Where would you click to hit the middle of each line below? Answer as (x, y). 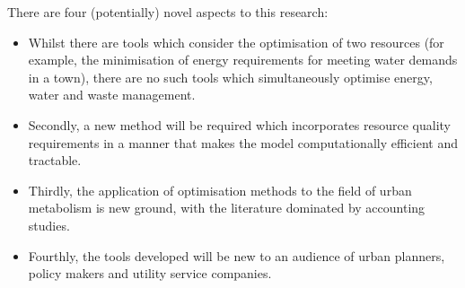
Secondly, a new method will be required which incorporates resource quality (239, 124)
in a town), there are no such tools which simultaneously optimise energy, (230, 77)
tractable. (55, 160)
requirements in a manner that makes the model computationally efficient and (243, 142)
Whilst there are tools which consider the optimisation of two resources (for (236, 42)
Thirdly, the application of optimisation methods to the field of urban (220, 190)
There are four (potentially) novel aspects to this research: (168, 12)
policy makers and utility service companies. (150, 273)
